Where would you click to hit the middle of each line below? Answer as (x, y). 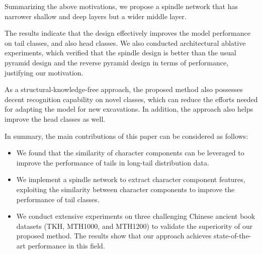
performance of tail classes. (58, 199)
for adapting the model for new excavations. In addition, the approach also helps (129, 109)
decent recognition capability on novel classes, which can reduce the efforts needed (131, 99)
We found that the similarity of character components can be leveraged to (130, 153)
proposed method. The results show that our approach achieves (114, 236)
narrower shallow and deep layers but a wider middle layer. (96, 16)
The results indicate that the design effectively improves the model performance (127, 33)
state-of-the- (232, 236)
